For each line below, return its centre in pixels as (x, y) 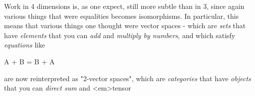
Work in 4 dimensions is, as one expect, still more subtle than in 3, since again (124, 6)
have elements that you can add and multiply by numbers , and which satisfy (120, 35)
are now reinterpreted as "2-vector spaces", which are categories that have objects (127, 78)
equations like (25, 45)
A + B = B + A (29, 61)
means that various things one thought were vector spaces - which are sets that (125, 25)
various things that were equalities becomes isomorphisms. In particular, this (122, 16)
